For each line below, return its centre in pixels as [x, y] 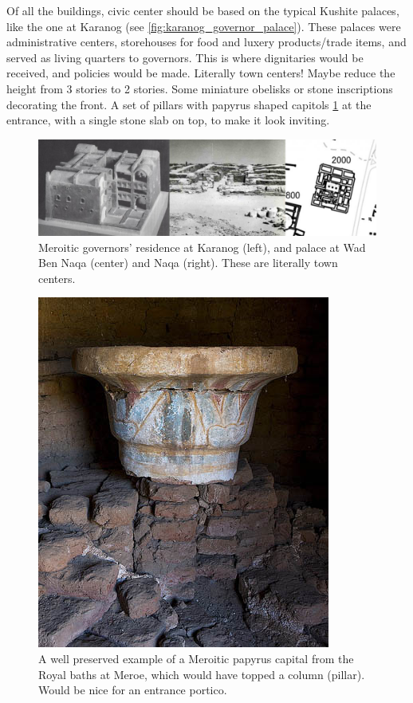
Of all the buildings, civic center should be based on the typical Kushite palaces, [203, 10]
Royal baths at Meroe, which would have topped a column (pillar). [202, 674]
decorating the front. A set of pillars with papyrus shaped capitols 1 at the [189, 104]
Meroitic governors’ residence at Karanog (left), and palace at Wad [202, 247]
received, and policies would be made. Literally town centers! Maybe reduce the [201, 73]
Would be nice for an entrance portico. [133, 690]
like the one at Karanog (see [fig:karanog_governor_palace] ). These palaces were [204, 26]
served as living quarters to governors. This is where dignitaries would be [185, 57]
